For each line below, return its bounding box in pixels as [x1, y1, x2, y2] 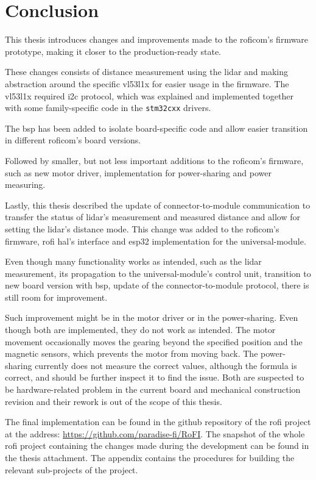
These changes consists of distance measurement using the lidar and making [5, 65, 288, 78]
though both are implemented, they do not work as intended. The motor [5, 323, 276, 336]
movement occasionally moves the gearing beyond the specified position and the [5, 335, 303, 348]
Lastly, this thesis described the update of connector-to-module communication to [5, 198, 311, 211]
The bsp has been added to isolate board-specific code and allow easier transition [5, 121, 308, 134]
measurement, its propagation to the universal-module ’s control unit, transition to [5, 267, 311, 279]
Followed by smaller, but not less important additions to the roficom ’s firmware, [5, 154, 304, 167]
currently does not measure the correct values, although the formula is [35, 359, 297, 371]
